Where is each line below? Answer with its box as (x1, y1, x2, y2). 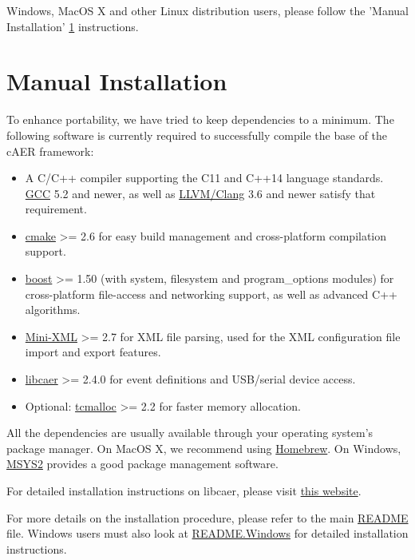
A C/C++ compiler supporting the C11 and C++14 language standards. (25, 169, 384, 186)
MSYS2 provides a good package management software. (6, 455, 279, 472)
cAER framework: (6, 142, 94, 159)
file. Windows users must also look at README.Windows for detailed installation (6, 525, 409, 542)
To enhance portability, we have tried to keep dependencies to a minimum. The (6, 111, 394, 128)
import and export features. (25, 344, 161, 360)
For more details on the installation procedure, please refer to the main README (6, 509, 409, 526)
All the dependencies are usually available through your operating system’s (6, 424, 373, 441)
